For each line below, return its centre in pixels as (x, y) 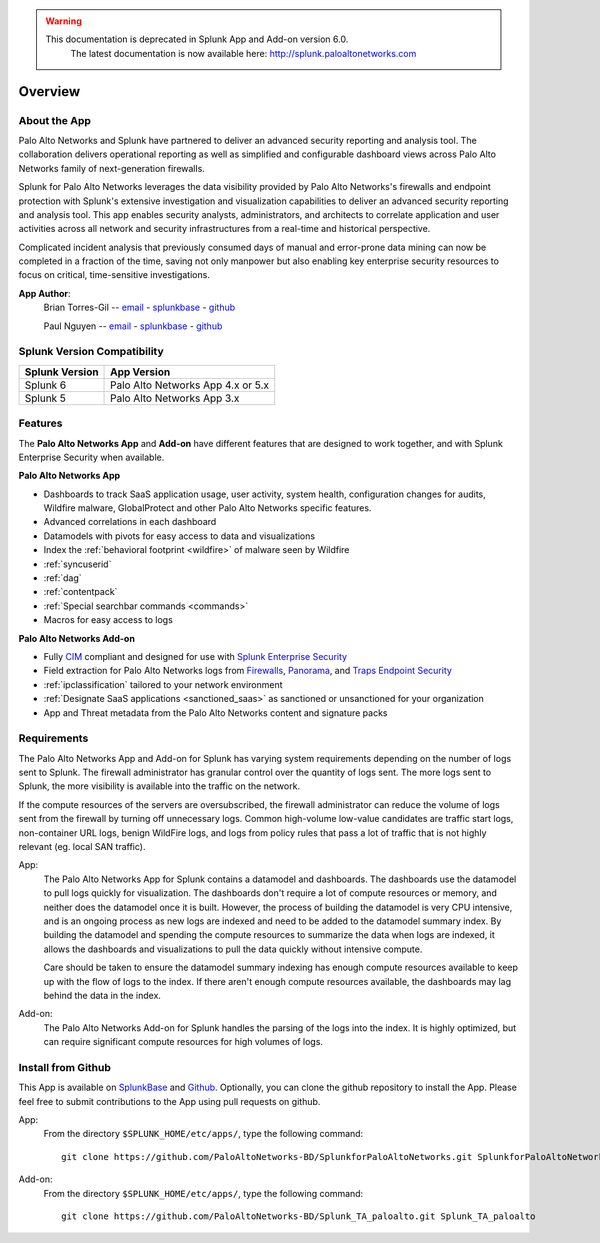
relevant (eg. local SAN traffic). (82, 847)
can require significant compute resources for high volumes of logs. (183, 1042)
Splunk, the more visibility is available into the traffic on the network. (159, 786)
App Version (140, 372)
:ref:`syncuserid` (77, 564)
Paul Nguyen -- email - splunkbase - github (133, 326)
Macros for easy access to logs (108, 620)
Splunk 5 (45, 398)
